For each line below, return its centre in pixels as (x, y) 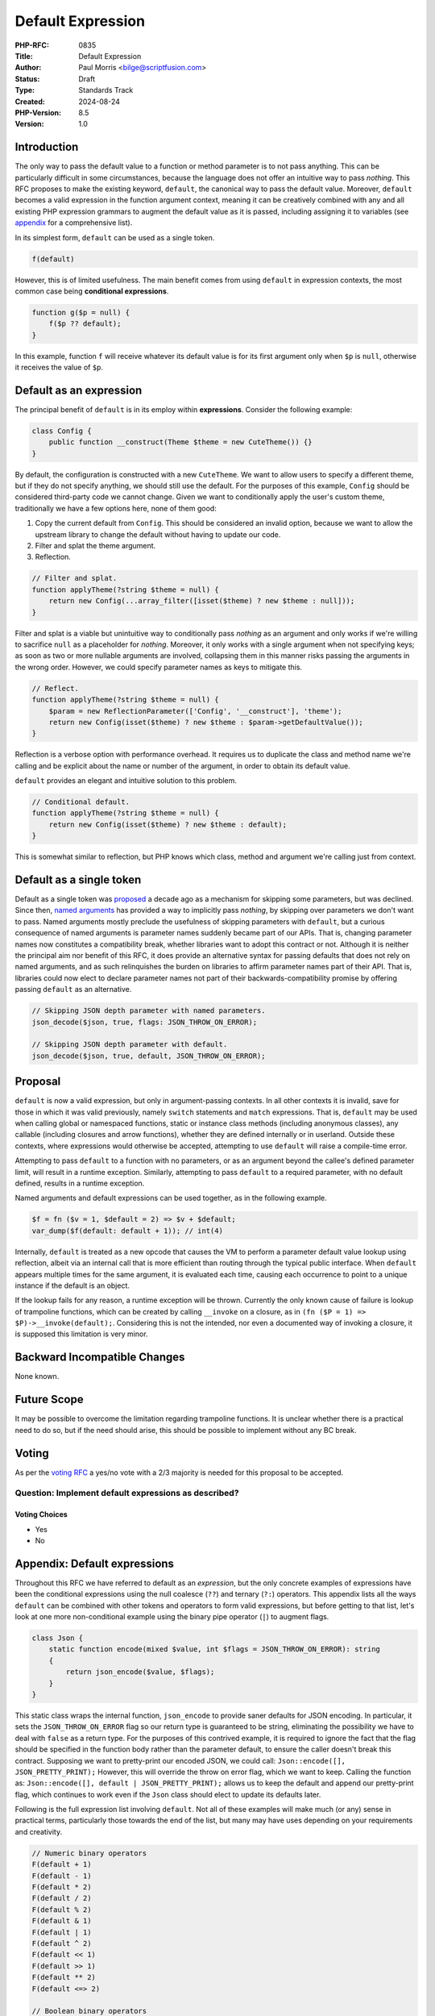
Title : (24, 56)
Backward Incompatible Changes (100, 1358)
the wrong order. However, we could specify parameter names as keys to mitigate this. (158, 667)
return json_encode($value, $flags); (140, 1672)
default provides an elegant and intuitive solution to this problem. (126, 781)
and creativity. (39, 1831)
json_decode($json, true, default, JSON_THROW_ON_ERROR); (149, 1056)
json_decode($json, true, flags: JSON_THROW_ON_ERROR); (145, 1022)
